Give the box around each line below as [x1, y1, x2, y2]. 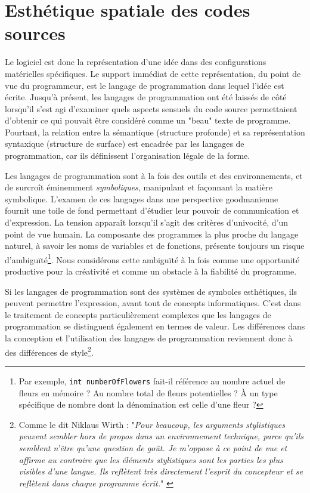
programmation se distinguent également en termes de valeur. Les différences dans [5, 320, 305, 332]
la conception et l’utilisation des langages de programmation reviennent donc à [5, 332, 293, 344]
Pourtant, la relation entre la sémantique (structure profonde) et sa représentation [5, 125, 305, 138]
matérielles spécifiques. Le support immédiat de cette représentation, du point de [5, 67, 301, 79]
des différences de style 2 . [5, 344, 94, 358]
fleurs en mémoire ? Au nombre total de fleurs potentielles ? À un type [18, 386, 278, 399]
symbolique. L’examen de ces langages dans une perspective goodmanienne [5, 192, 278, 205]
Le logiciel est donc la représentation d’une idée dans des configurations [5, 56, 266, 68]
